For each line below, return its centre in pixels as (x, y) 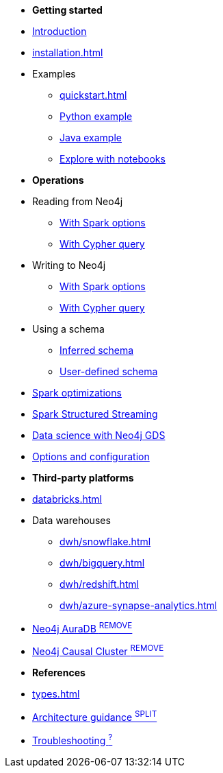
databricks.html (67, 499)
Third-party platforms (83, 478)
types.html (56, 694)
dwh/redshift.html (100, 584)
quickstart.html (93, 95)
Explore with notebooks (113, 159)
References (59, 673)
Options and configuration (91, 456)
